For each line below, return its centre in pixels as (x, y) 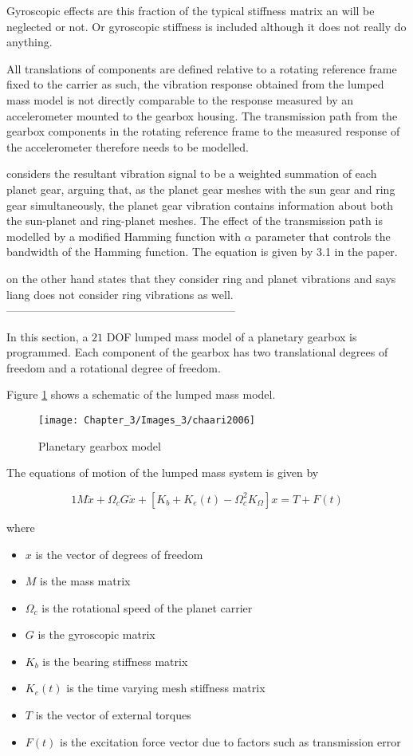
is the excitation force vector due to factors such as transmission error (230, 741)
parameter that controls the (323, 236)
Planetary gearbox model (100, 445)
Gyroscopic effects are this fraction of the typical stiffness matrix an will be (191, 10)
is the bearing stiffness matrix (115, 661)
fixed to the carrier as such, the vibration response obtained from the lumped (195, 84)
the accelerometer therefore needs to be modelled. (128, 146)
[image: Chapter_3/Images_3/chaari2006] (147, 421)
